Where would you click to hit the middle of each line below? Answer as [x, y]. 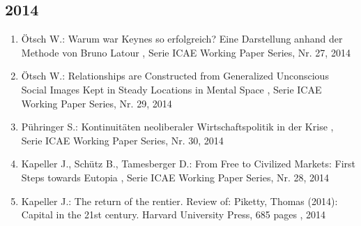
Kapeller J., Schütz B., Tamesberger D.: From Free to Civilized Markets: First [189, 164]
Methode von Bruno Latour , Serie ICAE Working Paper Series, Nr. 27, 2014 [186, 52]
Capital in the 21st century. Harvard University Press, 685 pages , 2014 [174, 214]
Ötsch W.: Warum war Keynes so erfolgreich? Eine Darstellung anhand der [182, 39]
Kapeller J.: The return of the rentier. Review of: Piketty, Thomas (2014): [179, 201]
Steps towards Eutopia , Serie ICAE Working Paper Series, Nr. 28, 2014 [175, 177]
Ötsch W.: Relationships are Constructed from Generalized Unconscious [175, 76]
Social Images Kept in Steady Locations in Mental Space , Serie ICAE [171, 89]
